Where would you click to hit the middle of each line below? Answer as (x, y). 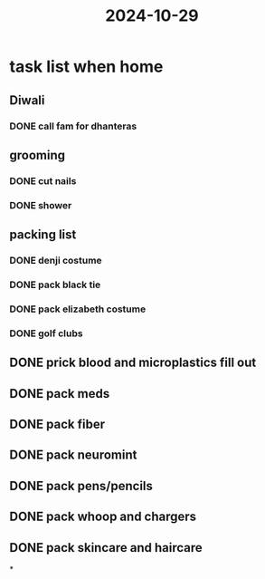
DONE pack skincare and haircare (106, 548)
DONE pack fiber (57, 424)
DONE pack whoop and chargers (103, 517)
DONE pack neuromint (73, 455)
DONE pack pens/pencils (81, 486)
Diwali (27, 100)
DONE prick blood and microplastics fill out (133, 363)
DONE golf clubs (46, 333)
